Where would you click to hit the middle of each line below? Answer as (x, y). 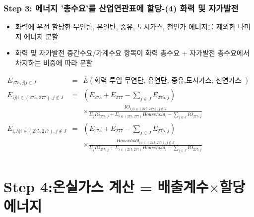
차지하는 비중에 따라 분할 (54, 62)
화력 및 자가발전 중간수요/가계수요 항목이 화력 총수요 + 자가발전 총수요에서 (132, 53)
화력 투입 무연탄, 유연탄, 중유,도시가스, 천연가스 (168, 81)
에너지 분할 (41, 36)
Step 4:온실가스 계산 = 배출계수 (106, 186)
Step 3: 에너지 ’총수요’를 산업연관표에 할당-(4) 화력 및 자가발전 (121, 8)
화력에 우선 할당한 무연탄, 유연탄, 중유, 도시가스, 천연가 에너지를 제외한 (125, 27)
